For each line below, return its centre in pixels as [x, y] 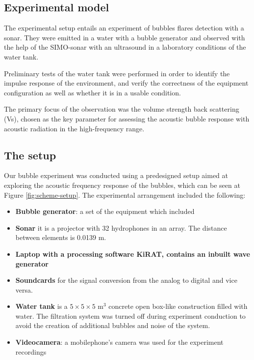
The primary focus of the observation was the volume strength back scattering [122, 109]
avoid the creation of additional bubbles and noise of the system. [113, 325]
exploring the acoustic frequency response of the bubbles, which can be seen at [122, 185]
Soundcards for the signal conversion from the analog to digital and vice [126, 280]
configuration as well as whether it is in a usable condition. [92, 92]
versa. [24, 289]
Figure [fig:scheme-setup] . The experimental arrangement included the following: [125, 195]
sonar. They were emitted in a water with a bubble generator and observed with [125, 37]
